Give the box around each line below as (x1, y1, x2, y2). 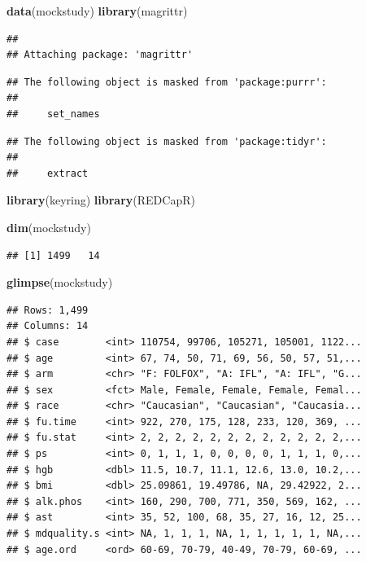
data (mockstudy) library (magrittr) (7, 2, 188, 19)
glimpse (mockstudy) (7, 274, 113, 291)
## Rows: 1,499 (7, 304, 89, 316)
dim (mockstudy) (7, 218, 91, 235)
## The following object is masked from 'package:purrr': (7, 76, 327, 88)
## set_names (7, 108, 100, 120)
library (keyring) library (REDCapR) (7, 191, 195, 209)
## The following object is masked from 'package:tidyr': (7, 135, 327, 147)
